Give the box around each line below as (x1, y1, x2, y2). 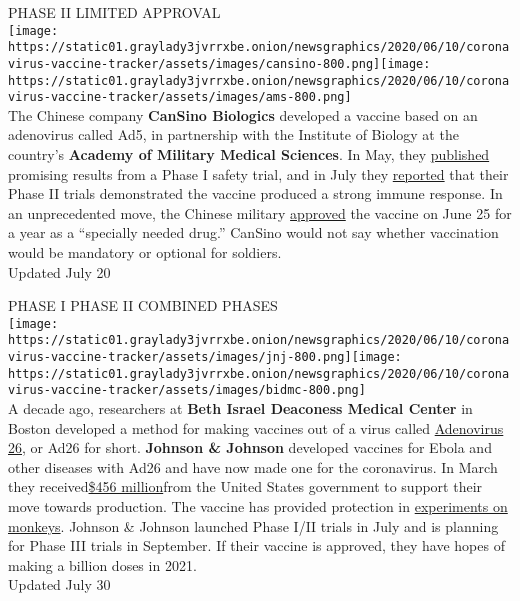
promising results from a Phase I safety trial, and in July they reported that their (8, 163, 509, 184)
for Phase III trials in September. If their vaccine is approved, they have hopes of (8, 535, 505, 556)
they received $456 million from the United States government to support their (8, 476, 483, 497)
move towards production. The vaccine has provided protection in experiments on (8, 496, 508, 517)
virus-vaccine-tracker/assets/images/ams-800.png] (8, 90, 352, 105)
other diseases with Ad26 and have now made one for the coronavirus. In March (8, 456, 498, 477)
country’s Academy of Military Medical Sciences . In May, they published (8, 144, 490, 165)
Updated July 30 (8, 574, 111, 595)
